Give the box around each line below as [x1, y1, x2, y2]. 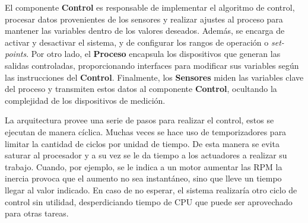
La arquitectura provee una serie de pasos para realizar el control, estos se [5, 114, 274, 126]
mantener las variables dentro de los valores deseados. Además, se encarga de [5, 24, 285, 37]
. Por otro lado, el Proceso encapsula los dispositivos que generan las [26, 47, 281, 60]
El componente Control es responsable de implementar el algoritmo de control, [5, 1, 295, 13]
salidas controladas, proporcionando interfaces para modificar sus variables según [5, 59, 299, 71]
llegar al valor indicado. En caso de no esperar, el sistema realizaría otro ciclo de [5, 183, 297, 196]
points [5, 47, 27, 60]
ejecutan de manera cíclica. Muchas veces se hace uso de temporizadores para [5, 125, 287, 138]
